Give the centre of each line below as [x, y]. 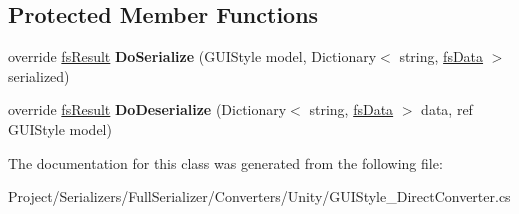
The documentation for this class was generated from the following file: [225, 162]
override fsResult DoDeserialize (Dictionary [147, 109]
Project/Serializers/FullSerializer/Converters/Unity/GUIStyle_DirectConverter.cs [259, 196]
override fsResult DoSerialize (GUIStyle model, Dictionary [192, 56]
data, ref [447, 109]
